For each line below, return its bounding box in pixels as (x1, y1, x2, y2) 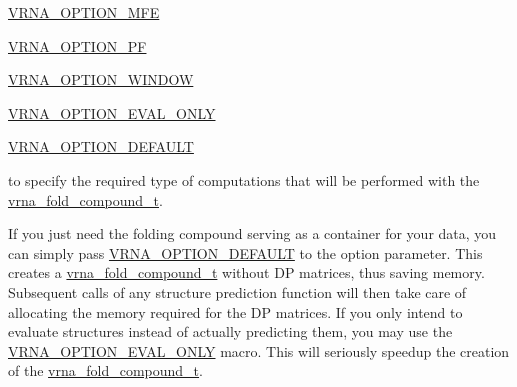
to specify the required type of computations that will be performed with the (8, 169, 480, 190)
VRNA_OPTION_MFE (8, 2, 160, 22)
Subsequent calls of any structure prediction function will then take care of (8, 281, 467, 302)
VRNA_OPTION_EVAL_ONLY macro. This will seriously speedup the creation (8, 340, 510, 361)
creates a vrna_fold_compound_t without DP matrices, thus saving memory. (8, 262, 485, 283)
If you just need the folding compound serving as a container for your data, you (8, 223, 497, 244)
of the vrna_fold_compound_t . (8, 360, 203, 381)
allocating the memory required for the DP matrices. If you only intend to (8, 301, 463, 322)
